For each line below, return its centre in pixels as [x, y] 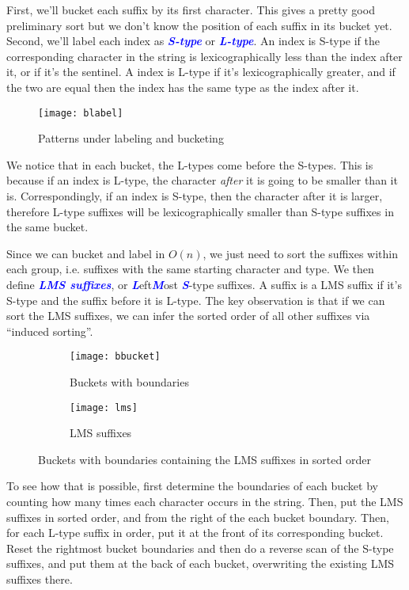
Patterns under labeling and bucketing [131, 138]
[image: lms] [104, 407]
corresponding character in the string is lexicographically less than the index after [204, 56]
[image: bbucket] [115, 357]
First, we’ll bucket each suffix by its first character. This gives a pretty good [191, 10]
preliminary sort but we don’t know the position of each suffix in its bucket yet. [199, 25]
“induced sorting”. [50, 331]
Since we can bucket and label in [86, 253]
